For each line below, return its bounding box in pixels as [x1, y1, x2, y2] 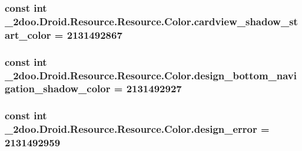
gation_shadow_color [5, 81, 111, 96]
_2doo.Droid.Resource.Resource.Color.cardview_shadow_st [5, 14, 298, 28]
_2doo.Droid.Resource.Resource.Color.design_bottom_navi [5, 68, 297, 82]
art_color [5, 27, 51, 42]
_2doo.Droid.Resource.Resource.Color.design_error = [5, 122, 270, 136]
